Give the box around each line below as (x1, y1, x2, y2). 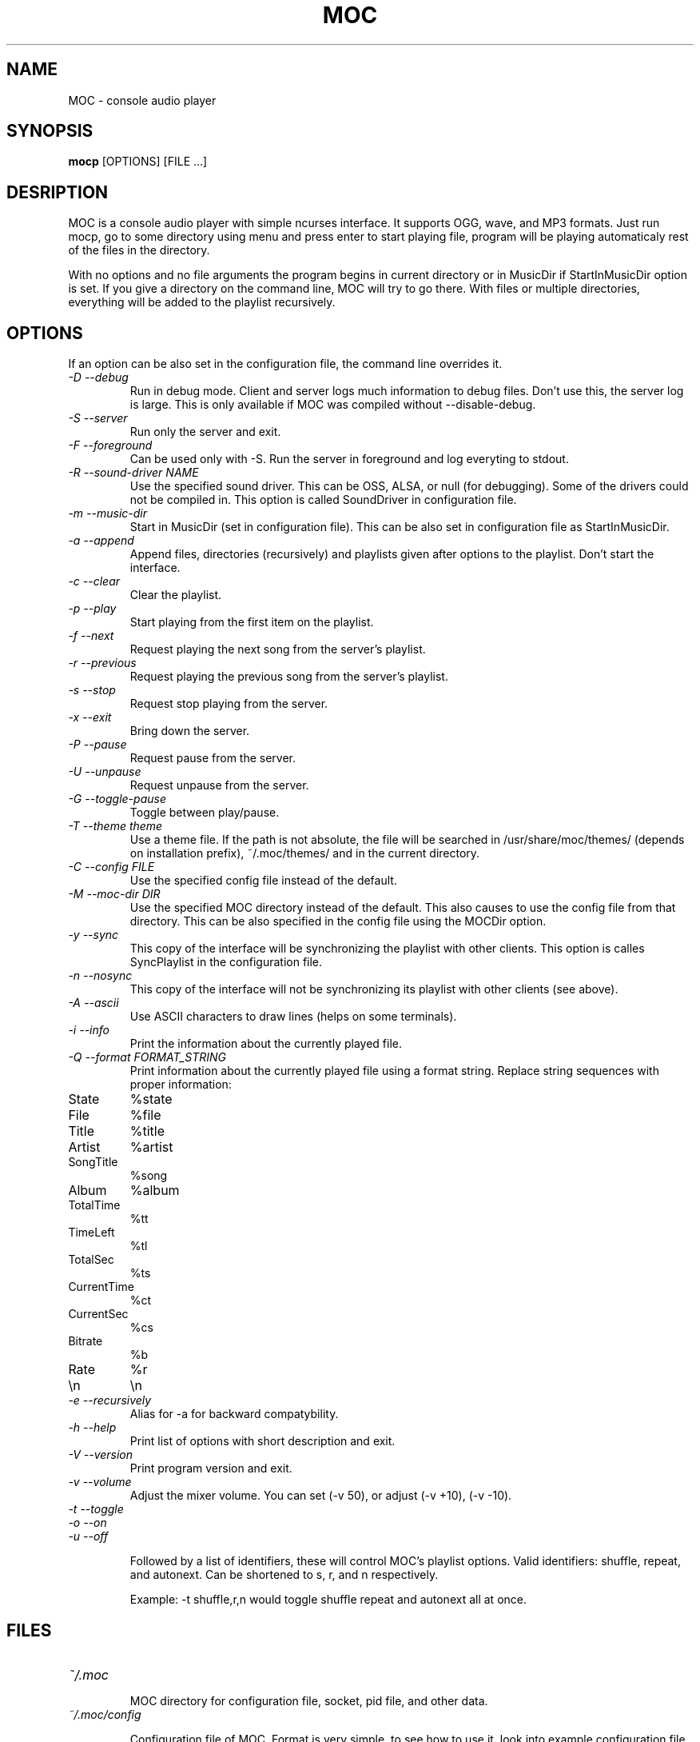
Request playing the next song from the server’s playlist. (129, 642, 426, 657)
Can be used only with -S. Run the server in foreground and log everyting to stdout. (129, 452, 569, 466)
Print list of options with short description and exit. (129, 1434, 396, 1448)
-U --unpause (68, 765, 141, 779)
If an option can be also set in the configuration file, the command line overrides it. (68, 357, 503, 371)
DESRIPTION (6, 182, 109, 202)
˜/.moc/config (68, 1707, 141, 1721)
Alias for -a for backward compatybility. (129, 1407, 339, 1421)
